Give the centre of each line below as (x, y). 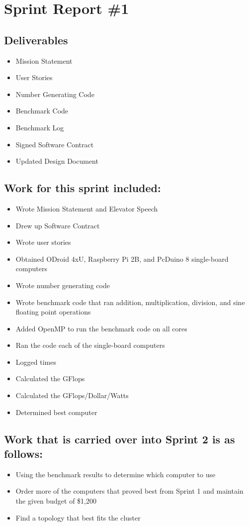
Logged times (36, 362)
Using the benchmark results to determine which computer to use (116, 474)
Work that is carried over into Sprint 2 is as (120, 439)
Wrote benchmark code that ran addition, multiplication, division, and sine (130, 302)
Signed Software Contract (55, 144)
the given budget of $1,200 (56, 501)
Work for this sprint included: (83, 188)
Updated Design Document (57, 161)
